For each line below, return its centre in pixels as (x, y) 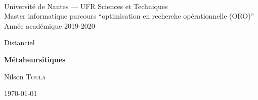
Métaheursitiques (35, 59)
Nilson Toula (25, 76)
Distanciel (19, 42)
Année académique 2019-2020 (50, 25)
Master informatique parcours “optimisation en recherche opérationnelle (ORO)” (129, 16)
